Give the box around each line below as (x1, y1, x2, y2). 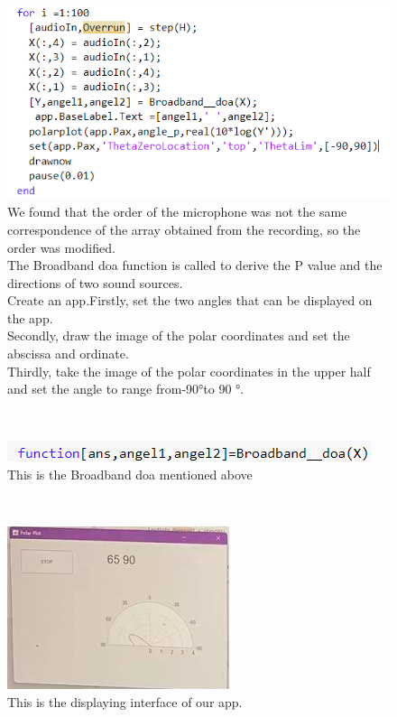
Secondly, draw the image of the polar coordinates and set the (7, 326, 350, 345)
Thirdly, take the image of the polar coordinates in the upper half (7, 361, 371, 380)
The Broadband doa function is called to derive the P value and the (7, 256, 383, 275)
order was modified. (7, 237, 115, 256)
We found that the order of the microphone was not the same (7, 202, 347, 221)
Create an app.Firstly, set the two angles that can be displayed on (7, 291, 373, 310)
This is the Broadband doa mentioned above (7, 465, 253, 484)
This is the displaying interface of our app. (7, 692, 243, 711)
